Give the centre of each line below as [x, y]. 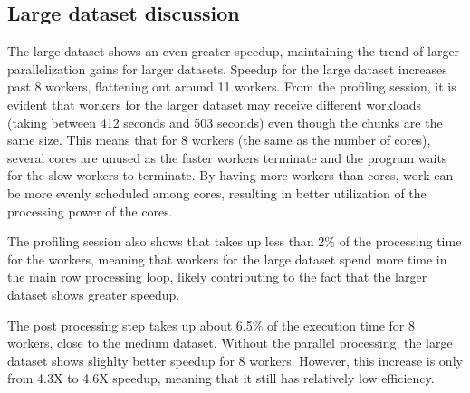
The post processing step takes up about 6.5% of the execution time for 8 [211, 325]
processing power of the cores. [90, 211]
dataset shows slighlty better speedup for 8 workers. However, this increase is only [235, 360]
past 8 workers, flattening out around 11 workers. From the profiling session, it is [232, 86]
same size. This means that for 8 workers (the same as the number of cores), [219, 140]
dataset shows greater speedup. [94, 294]
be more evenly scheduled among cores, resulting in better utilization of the [217, 192]
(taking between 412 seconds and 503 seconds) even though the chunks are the [225, 122]
